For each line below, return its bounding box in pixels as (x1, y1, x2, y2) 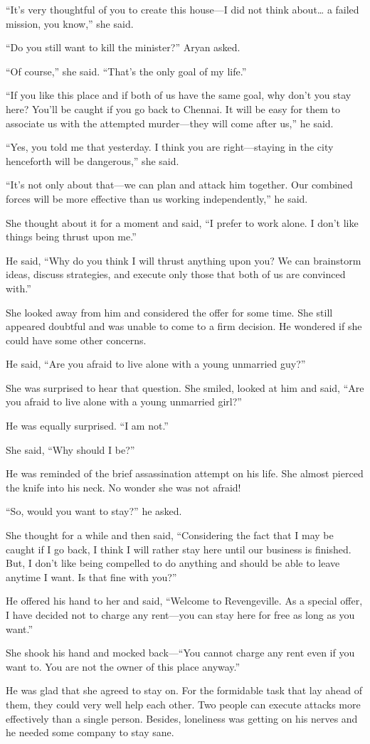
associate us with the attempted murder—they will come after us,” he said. (6, 115, 334, 130)
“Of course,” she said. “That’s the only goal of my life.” (6, 63, 247, 78)
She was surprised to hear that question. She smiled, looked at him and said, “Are (6, 380, 364, 395)
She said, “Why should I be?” (6, 442, 135, 457)
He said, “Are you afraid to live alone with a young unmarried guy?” (6, 356, 306, 371)
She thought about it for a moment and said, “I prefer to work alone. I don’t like (6, 215, 359, 230)
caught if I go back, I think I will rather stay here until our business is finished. (6, 541, 351, 556)
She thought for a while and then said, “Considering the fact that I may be (6, 528, 334, 543)
